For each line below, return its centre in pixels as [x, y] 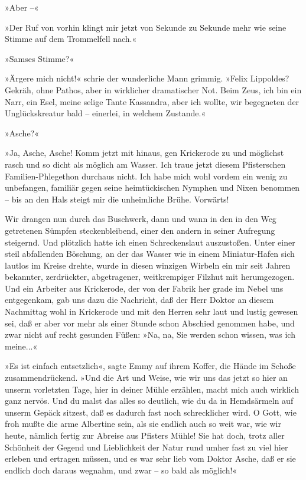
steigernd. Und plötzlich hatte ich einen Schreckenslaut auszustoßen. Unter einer [150, 242]
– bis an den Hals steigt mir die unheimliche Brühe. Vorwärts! [117, 199]
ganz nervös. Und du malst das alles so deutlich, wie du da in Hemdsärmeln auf [149, 401]
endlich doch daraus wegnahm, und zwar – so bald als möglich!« [121, 470]
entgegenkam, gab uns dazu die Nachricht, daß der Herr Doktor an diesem [139, 300]
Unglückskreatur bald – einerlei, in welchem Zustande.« [105, 113]
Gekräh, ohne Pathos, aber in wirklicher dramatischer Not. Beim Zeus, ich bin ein [153, 89]
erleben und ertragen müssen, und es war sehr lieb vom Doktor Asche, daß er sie [150, 458]
